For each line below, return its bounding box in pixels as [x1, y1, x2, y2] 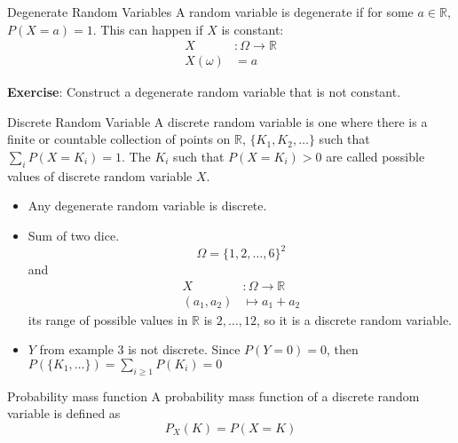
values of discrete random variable [7, 166, 193, 185]
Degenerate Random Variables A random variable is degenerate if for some [7, 3, 414, 20]
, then [326, 340, 359, 359]
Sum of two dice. [28, 226, 120, 245]
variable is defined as [7, 404, 121, 423]
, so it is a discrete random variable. [256, 310, 453, 328]
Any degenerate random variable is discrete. [28, 196, 267, 215]
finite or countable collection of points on [7, 130, 231, 148]
